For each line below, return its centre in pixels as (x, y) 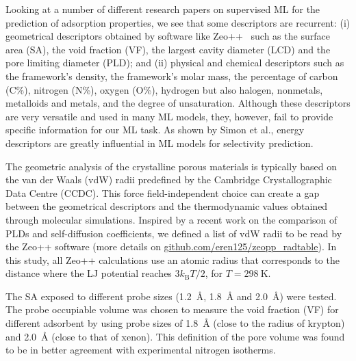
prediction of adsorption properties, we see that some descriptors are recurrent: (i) (178, 22)
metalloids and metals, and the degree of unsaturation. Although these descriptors (178, 103)
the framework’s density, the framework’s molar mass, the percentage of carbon (172, 76)
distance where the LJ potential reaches (89, 273)
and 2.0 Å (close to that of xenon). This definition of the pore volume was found (175, 336)
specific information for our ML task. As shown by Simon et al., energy (155, 130)
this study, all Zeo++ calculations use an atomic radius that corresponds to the (173, 259)
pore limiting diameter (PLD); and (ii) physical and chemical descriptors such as (175, 63)
